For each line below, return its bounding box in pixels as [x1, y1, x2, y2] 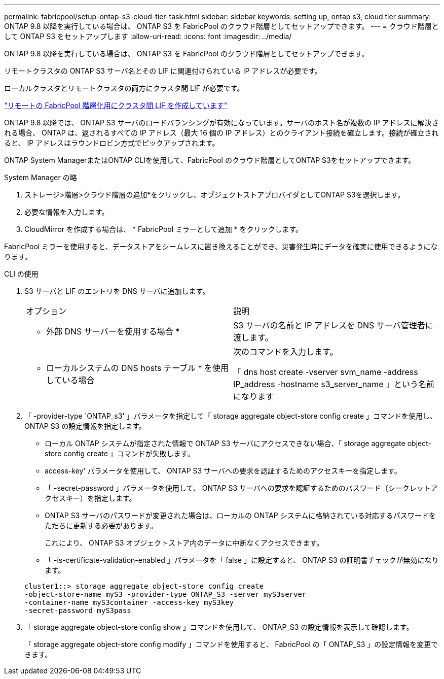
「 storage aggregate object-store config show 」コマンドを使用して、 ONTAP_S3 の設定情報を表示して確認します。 [24, 623, 414, 631]
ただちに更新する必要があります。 [45, 521, 158, 530]
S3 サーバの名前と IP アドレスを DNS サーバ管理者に [233, 320, 433, 330]
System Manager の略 [4, 173, 77, 182]
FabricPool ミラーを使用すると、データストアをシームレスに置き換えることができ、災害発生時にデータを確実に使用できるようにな [4, 242, 438, 251]
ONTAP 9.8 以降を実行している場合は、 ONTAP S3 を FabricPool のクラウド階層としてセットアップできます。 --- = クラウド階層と [4, 22, 439, 30]
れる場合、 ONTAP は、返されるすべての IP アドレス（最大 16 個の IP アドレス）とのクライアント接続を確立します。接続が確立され [4, 128, 439, 137]
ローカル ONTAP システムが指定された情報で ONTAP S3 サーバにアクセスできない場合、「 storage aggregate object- [45, 439, 431, 448]
